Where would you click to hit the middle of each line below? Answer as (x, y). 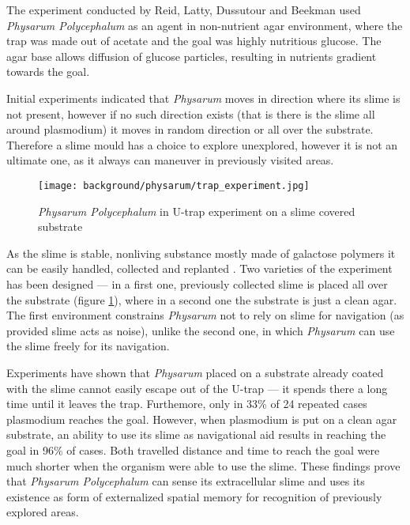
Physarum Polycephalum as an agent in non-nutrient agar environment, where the (205, 25)
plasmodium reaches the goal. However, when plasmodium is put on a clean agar (202, 419)
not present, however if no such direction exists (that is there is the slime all (191, 113)
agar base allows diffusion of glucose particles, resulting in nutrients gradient (192, 56)
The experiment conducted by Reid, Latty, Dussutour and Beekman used (184, 9)
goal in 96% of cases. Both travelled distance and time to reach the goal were (193, 449)
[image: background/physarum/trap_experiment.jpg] (174, 185)
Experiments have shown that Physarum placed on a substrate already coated (195, 372)
